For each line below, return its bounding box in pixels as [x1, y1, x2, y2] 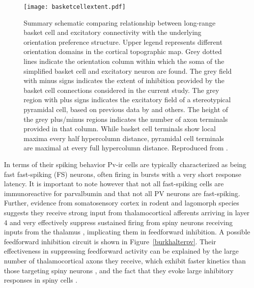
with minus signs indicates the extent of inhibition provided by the [24, 75, 225, 86]
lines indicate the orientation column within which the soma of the [24, 56, 225, 66]
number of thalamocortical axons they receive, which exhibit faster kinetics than [4, 255, 246, 265]
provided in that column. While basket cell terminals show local [24, 123, 216, 134]
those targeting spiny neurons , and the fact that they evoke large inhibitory [4, 265, 234, 275]
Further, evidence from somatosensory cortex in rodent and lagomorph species [4, 198, 239, 208]
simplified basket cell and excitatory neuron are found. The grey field [24, 65, 232, 76]
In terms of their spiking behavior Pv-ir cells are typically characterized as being [4, 159, 247, 169]
